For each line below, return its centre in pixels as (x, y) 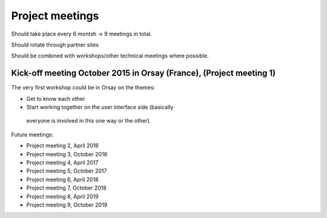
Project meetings (55, 16)
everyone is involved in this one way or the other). (89, 121)
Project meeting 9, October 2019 (67, 205)
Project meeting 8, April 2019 (63, 196)
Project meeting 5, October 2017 (67, 171)
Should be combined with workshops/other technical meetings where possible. (110, 56)
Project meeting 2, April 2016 (63, 146)
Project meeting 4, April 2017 (62, 162)
